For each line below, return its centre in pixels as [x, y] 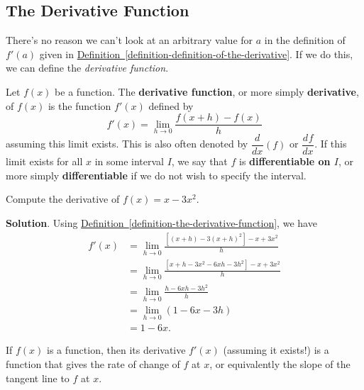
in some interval [129, 161]
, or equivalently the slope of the [280, 364]
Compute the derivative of [63, 199]
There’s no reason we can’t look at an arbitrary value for [129, 40]
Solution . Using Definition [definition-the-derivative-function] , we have [161, 223]
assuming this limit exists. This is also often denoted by [127, 144]
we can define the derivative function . [87, 68]
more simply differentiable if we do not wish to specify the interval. [156, 175]
